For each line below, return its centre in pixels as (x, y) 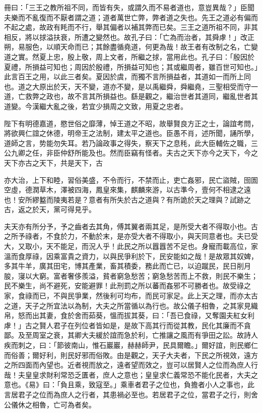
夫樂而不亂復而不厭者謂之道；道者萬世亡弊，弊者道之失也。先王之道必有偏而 (131, 17)
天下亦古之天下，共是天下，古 (53, 162)
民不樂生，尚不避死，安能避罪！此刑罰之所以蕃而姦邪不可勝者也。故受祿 (124, 286)
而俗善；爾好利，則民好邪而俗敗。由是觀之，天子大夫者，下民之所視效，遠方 (131, 355)
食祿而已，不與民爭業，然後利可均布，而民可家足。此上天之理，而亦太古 (138, 296)
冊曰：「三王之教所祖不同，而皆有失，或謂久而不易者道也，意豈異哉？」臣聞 (129, 7)
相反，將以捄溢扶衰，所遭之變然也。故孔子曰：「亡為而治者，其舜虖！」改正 (129, 37)
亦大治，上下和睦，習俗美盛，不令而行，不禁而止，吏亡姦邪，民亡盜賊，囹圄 (131, 179)
